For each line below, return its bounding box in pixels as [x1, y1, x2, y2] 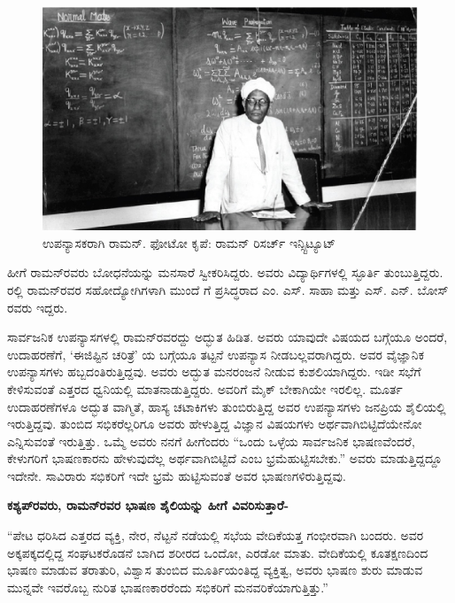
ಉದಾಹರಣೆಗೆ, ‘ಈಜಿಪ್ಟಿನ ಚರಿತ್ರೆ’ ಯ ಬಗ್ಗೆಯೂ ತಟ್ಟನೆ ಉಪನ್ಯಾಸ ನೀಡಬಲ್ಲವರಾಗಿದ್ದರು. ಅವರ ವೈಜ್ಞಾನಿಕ [7, 344, 424, 363]
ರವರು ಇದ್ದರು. [7, 298, 68, 316]
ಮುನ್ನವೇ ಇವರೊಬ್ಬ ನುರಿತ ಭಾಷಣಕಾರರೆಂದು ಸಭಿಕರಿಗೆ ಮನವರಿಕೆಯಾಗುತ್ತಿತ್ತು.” [7, 577, 328, 596]
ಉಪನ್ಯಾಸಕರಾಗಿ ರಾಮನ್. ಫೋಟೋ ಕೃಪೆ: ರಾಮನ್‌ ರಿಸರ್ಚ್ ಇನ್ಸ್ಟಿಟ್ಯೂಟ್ [42, 233, 335, 251]
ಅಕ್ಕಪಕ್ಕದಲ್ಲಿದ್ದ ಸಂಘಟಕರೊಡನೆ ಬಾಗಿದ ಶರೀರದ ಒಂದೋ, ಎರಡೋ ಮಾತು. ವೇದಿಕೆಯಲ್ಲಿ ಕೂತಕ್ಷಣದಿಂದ [7, 543, 428, 561]
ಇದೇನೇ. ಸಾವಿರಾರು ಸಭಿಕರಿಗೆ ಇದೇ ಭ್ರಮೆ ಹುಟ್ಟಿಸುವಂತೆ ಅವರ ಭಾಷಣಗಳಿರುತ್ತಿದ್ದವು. [7, 466, 346, 484]
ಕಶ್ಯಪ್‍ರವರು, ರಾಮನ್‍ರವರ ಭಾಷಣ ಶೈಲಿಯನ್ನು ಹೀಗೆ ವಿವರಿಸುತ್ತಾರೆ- [7, 496, 289, 514]
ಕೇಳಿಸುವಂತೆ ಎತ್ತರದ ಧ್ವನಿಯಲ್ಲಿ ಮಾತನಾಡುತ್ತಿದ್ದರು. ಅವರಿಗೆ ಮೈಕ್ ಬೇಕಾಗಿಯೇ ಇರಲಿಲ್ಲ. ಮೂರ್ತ [7, 379, 403, 398]
